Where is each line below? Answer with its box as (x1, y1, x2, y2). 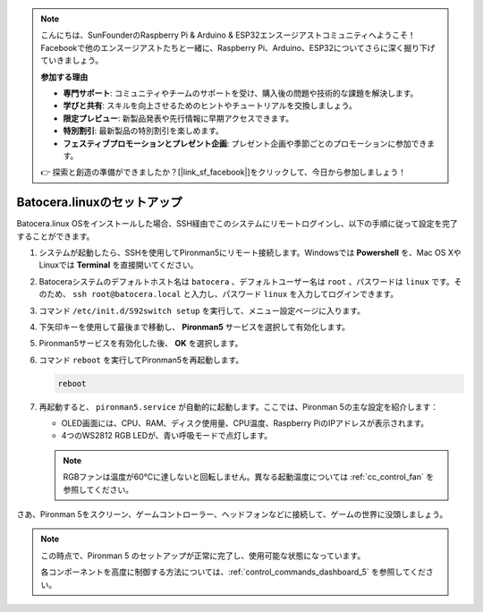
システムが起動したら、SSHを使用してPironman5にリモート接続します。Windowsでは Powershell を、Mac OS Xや (38, 247, 462, 258)
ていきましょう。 (40, 55, 104, 66)
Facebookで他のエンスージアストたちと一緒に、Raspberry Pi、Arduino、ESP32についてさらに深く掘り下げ (40, 42, 436, 53)
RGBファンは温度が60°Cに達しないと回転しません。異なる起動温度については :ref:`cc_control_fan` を (63, 472, 434, 482)
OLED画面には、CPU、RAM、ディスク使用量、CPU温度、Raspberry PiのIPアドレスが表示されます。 (61, 418, 429, 429)
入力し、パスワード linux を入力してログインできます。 (191, 289, 398, 300)
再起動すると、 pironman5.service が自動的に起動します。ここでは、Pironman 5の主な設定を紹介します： (38, 401, 438, 412)
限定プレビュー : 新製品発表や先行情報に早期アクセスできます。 (63, 113, 294, 123)
